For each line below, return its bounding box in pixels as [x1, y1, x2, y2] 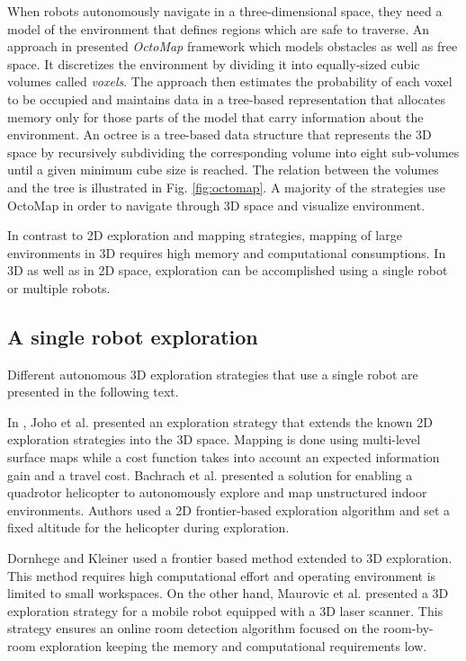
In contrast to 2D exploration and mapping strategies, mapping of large [7, 226, 402, 245]
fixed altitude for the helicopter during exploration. [7, 518, 290, 537]
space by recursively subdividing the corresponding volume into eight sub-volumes [7, 142, 460, 161]
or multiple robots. [7, 278, 111, 297]
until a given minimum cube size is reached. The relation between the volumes [7, 160, 439, 179]
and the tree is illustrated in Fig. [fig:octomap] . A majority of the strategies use [7, 177, 445, 196]
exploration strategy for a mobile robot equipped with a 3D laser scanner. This [7, 601, 444, 620]
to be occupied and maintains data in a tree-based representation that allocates [7, 89, 445, 108]
